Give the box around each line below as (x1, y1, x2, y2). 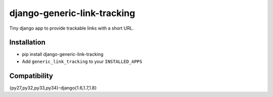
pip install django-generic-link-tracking (22, 51, 104, 57)
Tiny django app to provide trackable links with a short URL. (9, 25, 134, 31)
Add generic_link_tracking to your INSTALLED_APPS (22, 58, 143, 64)
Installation (9, 38, 45, 47)
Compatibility (9, 71, 53, 80)
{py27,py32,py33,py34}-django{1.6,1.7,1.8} (9, 84, 97, 90)
